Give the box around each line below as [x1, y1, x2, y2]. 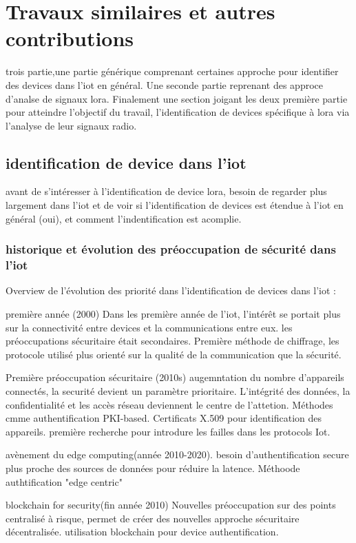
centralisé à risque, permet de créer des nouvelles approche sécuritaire [6, 511, 300, 525]
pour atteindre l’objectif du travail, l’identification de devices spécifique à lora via [6, 105, 350, 119]
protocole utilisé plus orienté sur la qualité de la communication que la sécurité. [6, 347, 342, 361]
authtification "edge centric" [6, 474, 123, 489]
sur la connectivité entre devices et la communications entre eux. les [6, 320, 293, 334]
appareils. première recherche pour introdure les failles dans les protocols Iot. [6, 424, 331, 438]
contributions [6, 24, 134, 52]
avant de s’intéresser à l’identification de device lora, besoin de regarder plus [6, 184, 327, 198]
